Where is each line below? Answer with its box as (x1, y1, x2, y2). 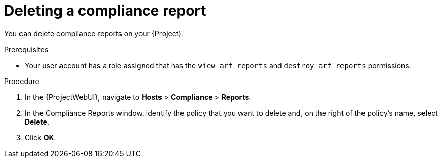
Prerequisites (4, 45, 49, 54)
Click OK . (25, 133, 56, 142)
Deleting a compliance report (4, 2, 206, 19)
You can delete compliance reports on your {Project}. (4, 29, 184, 38)
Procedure (4, 76, 39, 86)
